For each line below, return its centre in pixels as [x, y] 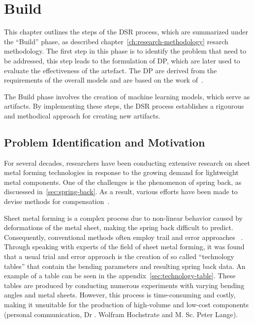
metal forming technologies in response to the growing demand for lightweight [121, 172]
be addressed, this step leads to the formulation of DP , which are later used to [122, 60]
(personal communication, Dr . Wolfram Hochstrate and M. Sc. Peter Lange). [121, 314]
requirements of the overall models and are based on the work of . [104, 80]
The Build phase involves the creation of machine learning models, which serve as [127, 96]
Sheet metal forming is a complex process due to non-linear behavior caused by [124, 218]
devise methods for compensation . [57, 201]
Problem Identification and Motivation [105, 142]
